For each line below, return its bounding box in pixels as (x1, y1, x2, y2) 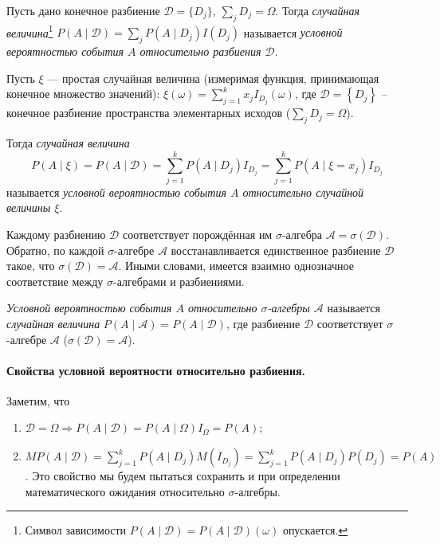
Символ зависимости (25, 522, 127, 538)
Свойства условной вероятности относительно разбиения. (6, 362, 306, 378)
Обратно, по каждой (6, 241, 104, 258)
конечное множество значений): (6, 85, 160, 102)
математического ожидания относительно (25, 483, 225, 499)
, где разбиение (226, 315, 301, 331)
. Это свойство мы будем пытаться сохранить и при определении (25, 468, 340, 484)
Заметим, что (6, 392, 70, 409)
